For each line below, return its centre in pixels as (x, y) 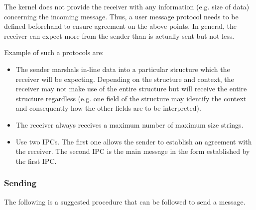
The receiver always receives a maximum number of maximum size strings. (129, 124)
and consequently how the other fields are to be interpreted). (108, 108)
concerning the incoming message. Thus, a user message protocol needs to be (121, 16)
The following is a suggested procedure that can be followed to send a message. (125, 201)
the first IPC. (36, 161)
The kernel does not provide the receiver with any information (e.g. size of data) (127, 6)
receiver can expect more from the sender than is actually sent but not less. (119, 35)
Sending (20, 183)
